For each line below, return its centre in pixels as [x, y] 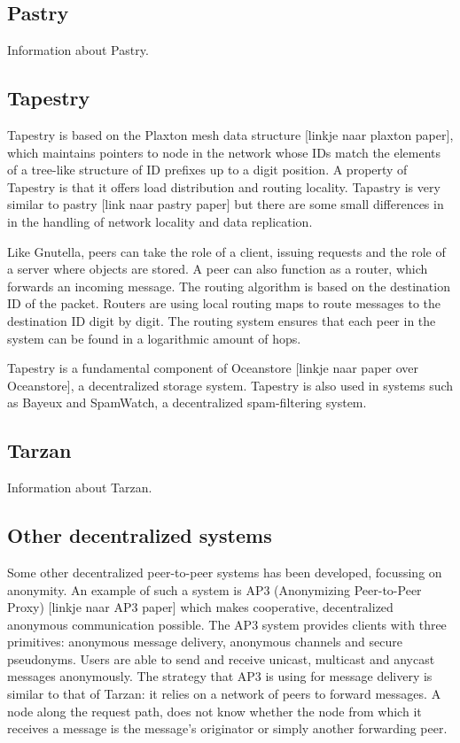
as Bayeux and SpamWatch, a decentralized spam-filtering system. [187, 402]
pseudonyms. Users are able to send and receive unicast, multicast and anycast [221, 658]
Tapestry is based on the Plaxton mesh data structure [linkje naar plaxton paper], [230, 135]
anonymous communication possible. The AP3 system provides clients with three [227, 624]
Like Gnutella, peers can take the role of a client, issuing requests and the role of [226, 251]
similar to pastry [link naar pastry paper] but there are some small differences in [226, 204]
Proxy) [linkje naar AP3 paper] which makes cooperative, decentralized [200, 607]
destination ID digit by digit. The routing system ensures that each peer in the [222, 320]
